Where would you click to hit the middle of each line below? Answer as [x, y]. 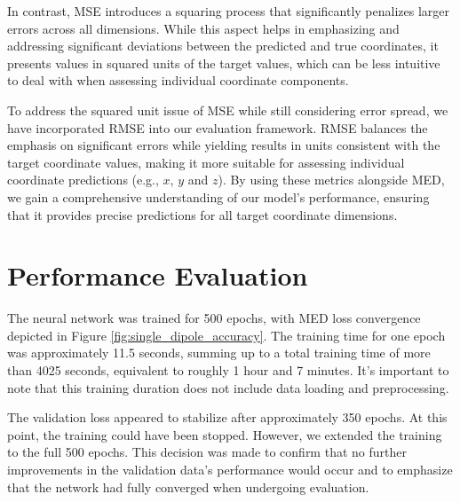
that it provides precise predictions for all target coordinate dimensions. [202, 214]
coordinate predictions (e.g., [83, 180]
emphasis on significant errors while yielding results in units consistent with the [224, 145]
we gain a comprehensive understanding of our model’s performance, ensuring [218, 196]
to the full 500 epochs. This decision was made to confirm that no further [207, 452]
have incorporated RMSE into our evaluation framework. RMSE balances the [218, 127]
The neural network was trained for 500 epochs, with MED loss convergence [214, 318]
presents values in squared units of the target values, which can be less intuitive [224, 63]
